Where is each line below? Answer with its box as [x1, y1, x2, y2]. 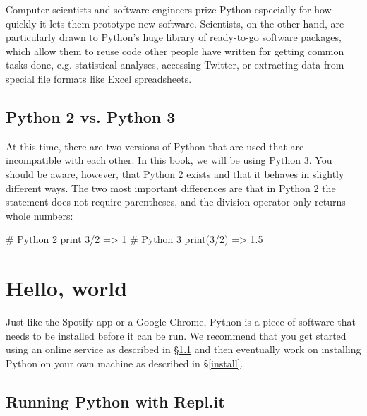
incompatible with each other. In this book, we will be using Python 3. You [6, 153, 332, 167]
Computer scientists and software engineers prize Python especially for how [6, 2, 332, 16]
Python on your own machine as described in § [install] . [6, 355, 243, 370]
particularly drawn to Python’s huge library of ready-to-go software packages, [6, 30, 342, 44]
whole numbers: [6, 208, 73, 222]
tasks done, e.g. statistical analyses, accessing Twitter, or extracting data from [6, 57, 344, 72]
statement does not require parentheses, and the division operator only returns [6, 194, 346, 209]
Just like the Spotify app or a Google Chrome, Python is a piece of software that [6, 314, 356, 329]
